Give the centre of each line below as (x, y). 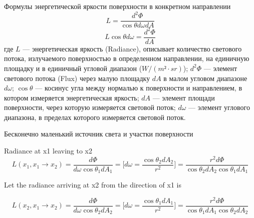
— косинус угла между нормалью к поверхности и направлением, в (139, 88)
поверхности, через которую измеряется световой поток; (90, 107)
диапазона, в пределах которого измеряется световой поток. (95, 117)
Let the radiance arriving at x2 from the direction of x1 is (93, 185)
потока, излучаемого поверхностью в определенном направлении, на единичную (127, 58)
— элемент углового (219, 107)
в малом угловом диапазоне (205, 78)
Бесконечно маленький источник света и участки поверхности (99, 134)
